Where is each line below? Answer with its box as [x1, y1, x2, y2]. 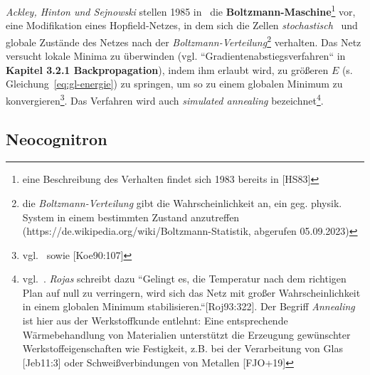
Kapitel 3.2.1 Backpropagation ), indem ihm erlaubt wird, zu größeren [6, 62, 329, 77]
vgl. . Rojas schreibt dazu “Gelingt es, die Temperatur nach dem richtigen [22, 271, 347, 286]
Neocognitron [6, 127, 107, 149]
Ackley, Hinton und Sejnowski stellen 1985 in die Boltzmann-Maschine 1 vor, [6, 2, 356, 19]
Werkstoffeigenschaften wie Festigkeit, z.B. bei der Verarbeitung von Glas [22, 341, 343, 356]
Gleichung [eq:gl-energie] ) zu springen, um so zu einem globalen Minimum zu [6, 76, 343, 91]
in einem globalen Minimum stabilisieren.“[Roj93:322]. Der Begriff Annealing [22, 299, 355, 314]
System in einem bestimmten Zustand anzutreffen [22, 209, 240, 224]
